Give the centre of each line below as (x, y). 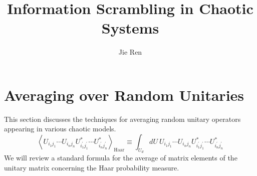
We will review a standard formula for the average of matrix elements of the (121, 158)
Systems (130, 28)
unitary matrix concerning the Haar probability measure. (92, 167)
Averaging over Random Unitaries (124, 95)
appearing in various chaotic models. (60, 129)
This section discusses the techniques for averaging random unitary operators (122, 119)
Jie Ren (130, 52)
